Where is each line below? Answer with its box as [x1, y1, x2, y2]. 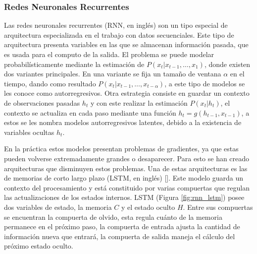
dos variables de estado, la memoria [4, 201, 112, 212]
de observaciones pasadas [4, 97, 80, 108]
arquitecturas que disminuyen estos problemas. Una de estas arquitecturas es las [4, 163, 248, 173]
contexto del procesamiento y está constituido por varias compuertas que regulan [4, 182, 250, 192]
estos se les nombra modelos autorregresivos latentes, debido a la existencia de [4, 117, 242, 127]
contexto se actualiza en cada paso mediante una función [4, 107, 176, 118]
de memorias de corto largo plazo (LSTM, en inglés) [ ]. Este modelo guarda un [4, 173, 243, 183]
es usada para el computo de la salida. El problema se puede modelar [4, 49, 214, 59]
